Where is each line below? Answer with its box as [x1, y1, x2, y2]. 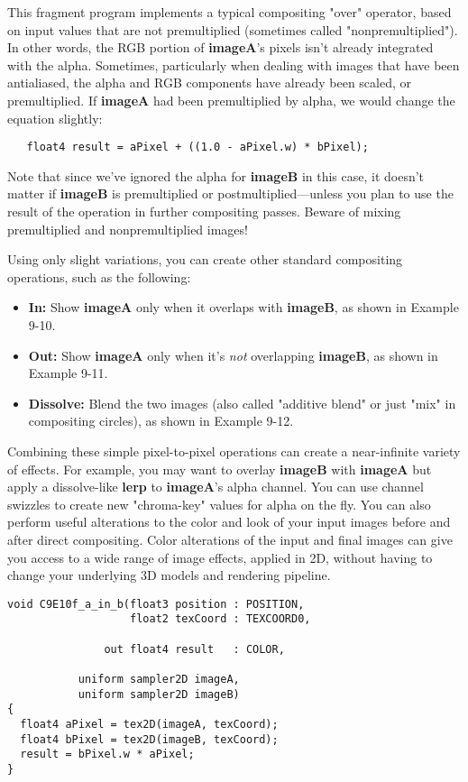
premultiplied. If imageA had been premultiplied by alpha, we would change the [7, 90, 455, 109]
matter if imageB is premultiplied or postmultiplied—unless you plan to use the [7, 184, 454, 203]
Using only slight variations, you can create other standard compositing [7, 250, 403, 269]
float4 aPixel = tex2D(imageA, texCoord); [20, 717, 279, 731]
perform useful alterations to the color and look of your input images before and [7, 512, 451, 531]
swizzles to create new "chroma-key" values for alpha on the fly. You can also [7, 494, 431, 513]
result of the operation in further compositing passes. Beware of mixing [7, 202, 401, 220]
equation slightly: [7, 108, 103, 127]
